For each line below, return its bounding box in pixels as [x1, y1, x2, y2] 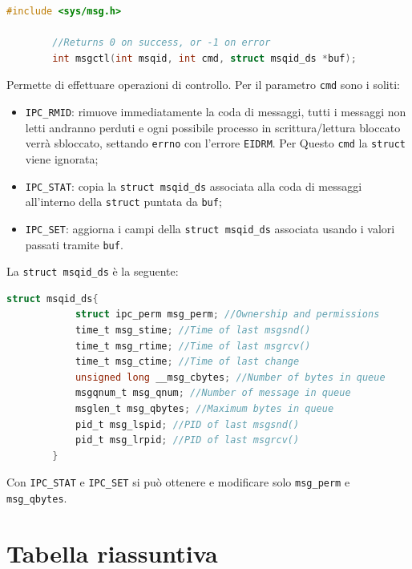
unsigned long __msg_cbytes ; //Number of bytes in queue [75, 371, 386, 383]
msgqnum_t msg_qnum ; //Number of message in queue [75, 387, 351, 399]
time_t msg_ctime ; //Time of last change [75, 356, 300, 368]
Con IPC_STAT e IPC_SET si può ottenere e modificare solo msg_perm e [6, 474, 350, 490]
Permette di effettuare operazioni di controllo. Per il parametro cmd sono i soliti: [6, 76, 400, 93]
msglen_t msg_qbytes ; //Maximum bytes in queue [75, 402, 334, 414]
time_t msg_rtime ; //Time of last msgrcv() [75, 340, 311, 352]
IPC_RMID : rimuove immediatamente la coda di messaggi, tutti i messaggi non [25, 103, 406, 120]
